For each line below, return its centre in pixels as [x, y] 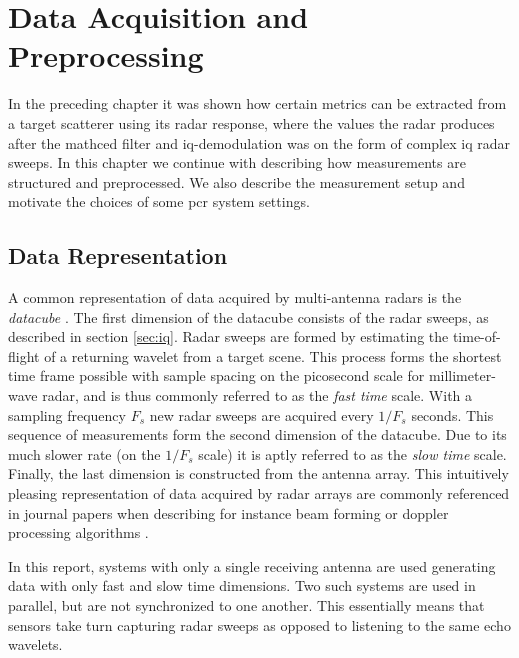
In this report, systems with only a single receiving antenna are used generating [252, 565]
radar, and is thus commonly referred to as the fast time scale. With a [257, 395]
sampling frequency [67, 414]
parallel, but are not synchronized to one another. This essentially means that [246, 604]
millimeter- [462, 375]
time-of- [476, 336]
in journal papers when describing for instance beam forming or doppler [228, 512]
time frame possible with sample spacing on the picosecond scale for [216, 375]
